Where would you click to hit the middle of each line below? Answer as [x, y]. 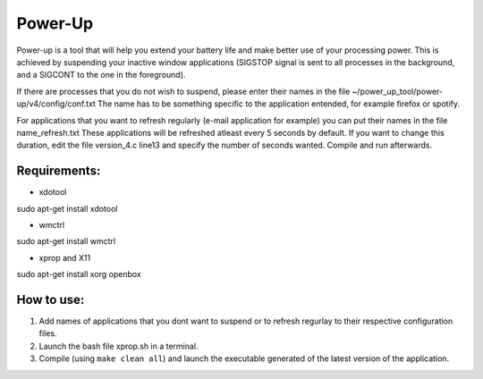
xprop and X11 [65, 257]
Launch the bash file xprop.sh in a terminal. [119, 346]
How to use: [51, 299]
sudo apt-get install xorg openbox [79, 274]
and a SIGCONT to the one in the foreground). [101, 75]
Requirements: [59, 171]
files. [48, 333]
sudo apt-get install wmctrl [66, 241]
